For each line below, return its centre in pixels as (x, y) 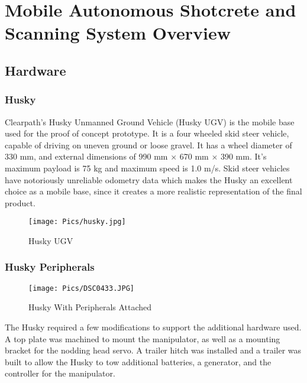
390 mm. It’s (243, 156)
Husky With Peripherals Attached (90, 307)
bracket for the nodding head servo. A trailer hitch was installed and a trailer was (153, 350)
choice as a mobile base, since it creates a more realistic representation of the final (153, 191)
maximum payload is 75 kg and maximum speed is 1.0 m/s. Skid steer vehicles (147, 168)
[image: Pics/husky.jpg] (77, 222)
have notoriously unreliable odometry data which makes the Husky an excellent (149, 179)
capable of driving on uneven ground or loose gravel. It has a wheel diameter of (148, 145)
